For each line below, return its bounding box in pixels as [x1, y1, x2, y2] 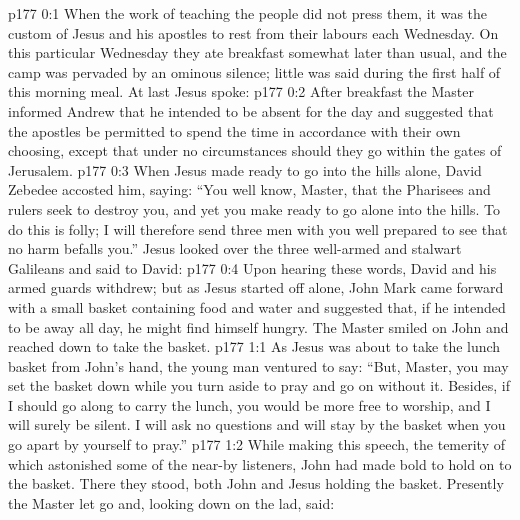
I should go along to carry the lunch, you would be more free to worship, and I [8, 394, 491, 415]
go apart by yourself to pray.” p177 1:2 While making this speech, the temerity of [8, 434, 505, 455]
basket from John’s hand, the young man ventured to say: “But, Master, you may [8, 355, 509, 376]
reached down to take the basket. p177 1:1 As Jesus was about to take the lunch [8, 336, 501, 357]
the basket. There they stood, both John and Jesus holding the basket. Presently [8, 473, 504, 494]
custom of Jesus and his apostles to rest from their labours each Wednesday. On [8, 22, 499, 43]
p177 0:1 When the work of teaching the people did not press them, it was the [8, 3, 488, 23]
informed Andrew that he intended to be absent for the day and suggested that [8, 100, 494, 121]
